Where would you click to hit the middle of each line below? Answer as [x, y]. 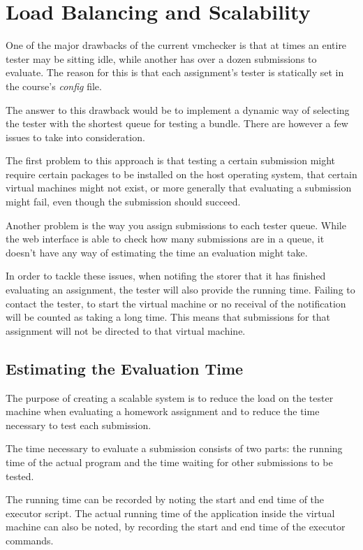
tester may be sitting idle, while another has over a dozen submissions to [161, 58]
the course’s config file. [54, 86]
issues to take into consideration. [75, 137]
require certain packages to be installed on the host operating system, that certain [181, 174]
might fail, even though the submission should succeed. [123, 202]
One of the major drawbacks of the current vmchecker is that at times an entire [176, 45]
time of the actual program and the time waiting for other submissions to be [169, 462]
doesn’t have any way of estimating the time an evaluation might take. [157, 252]
